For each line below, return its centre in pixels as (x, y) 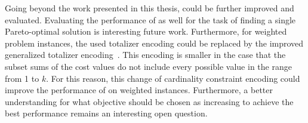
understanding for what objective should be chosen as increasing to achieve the (149, 101)
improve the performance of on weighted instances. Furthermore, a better (139, 90)
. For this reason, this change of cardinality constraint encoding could (173, 78)
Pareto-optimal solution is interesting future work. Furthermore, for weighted (146, 31)
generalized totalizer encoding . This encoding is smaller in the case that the (145, 55)
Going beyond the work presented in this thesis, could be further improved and (150, 8)
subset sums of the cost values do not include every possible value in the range (148, 66)
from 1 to (22, 78)
